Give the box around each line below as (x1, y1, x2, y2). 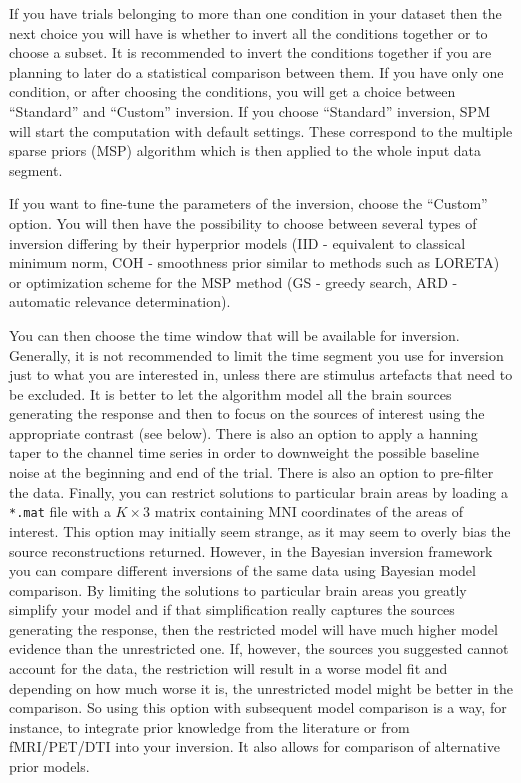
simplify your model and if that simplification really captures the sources (9, 599, 455, 620)
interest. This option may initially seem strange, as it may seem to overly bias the (9, 520, 511, 541)
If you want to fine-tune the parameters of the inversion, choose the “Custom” (9, 193, 488, 214)
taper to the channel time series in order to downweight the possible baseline (9, 442, 479, 463)
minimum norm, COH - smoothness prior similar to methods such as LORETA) (9, 252, 500, 273)
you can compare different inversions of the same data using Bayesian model (9, 560, 476, 581)
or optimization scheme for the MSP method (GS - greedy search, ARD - (9, 271, 458, 292)
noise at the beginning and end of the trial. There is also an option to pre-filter (9, 462, 494, 483)
